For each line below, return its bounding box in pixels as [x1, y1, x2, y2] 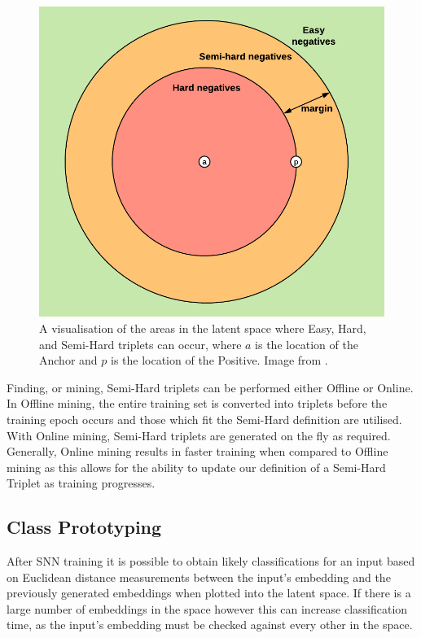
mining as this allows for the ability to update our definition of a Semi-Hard [7, 458, 386, 475]
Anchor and [39, 352, 98, 369]
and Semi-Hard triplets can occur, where [39, 335, 242, 352]
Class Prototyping [7, 514, 162, 540]
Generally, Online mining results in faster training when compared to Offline [7, 443, 388, 460]
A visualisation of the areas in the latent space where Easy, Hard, [39, 319, 366, 336]
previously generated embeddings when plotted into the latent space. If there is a [7, 584, 411, 601]
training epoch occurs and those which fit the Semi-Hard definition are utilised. [7, 410, 402, 427]
